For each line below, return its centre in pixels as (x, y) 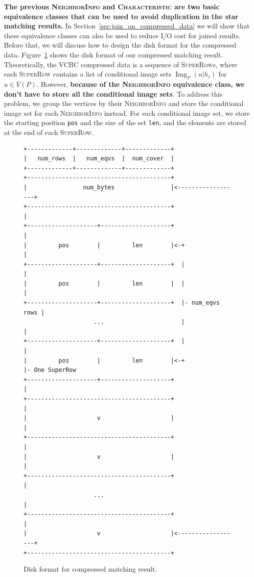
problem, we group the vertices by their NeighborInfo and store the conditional (124, 103)
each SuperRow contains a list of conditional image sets (88, 74)
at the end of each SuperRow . (49, 132)
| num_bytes (69, 187)
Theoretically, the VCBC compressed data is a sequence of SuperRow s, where (121, 64)
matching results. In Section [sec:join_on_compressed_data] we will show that (127, 26)
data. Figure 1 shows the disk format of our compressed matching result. (114, 54)
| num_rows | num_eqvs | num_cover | (99, 159)
